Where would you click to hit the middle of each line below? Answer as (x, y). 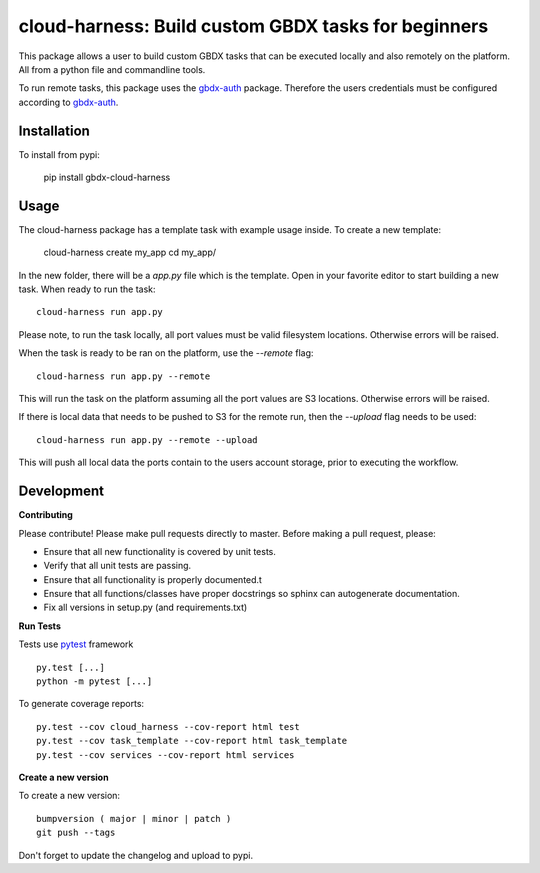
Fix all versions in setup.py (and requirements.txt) (145, 607)
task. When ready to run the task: (87, 289)
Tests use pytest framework (76, 644)
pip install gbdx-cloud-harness (107, 177)
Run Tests (40, 626)
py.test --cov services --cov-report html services (165, 754)
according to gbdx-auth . (68, 102)
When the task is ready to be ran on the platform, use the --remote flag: (166, 353)
